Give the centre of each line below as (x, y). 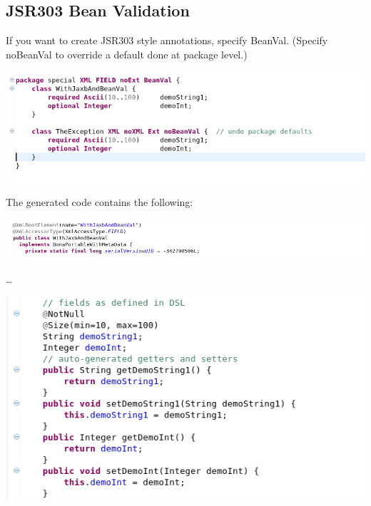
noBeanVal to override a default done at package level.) (127, 54)
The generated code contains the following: (100, 202)
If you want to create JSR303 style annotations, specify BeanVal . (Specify (167, 40)
